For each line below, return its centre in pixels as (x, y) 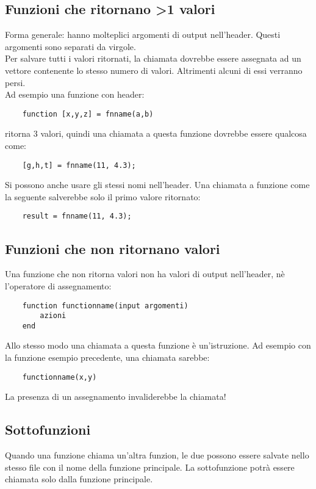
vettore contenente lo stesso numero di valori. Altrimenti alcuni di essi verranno (154, 70)
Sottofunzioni (48, 429)
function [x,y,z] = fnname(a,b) (88, 114)
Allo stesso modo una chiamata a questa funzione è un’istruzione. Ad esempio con (158, 345)
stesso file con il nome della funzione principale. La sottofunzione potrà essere (150, 467)
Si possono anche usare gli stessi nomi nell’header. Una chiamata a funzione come (157, 185)
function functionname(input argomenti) (105, 306)
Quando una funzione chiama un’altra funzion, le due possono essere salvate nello (157, 455)
